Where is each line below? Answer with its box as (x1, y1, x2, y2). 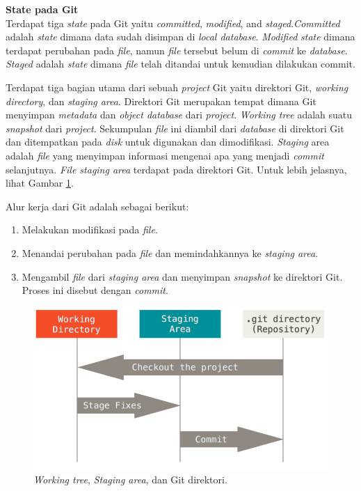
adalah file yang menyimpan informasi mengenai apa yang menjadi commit (6, 148, 324, 162)
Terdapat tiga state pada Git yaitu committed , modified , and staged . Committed (6, 15, 340, 30)
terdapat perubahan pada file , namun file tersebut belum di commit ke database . (6, 42, 348, 57)
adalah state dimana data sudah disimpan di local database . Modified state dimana (6, 29, 355, 44)
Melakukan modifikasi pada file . (22, 222, 158, 237)
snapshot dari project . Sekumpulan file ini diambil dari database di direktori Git (6, 120, 344, 135)
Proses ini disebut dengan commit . (22, 283, 168, 297)
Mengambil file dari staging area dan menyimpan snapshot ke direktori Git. (22, 269, 343, 283)
